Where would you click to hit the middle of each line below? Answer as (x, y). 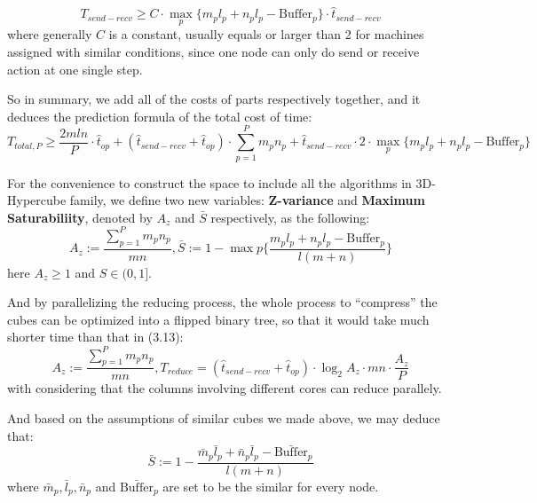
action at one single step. (75, 69)
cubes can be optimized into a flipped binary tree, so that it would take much (218, 319)
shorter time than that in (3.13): (95, 337)
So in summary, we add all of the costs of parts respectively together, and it (214, 99)
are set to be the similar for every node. (271, 486)
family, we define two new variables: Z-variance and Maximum (247, 200)
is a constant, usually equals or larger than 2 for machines (266, 34)
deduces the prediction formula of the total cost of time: (160, 116)
